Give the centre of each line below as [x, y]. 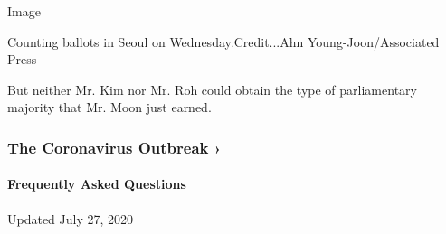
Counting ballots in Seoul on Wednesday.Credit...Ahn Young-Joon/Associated [223, 41]
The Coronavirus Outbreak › [114, 147]
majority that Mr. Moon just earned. [109, 107]
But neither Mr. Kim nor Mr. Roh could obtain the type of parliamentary [212, 89]
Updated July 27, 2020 [71, 218]
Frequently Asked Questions [97, 184]
